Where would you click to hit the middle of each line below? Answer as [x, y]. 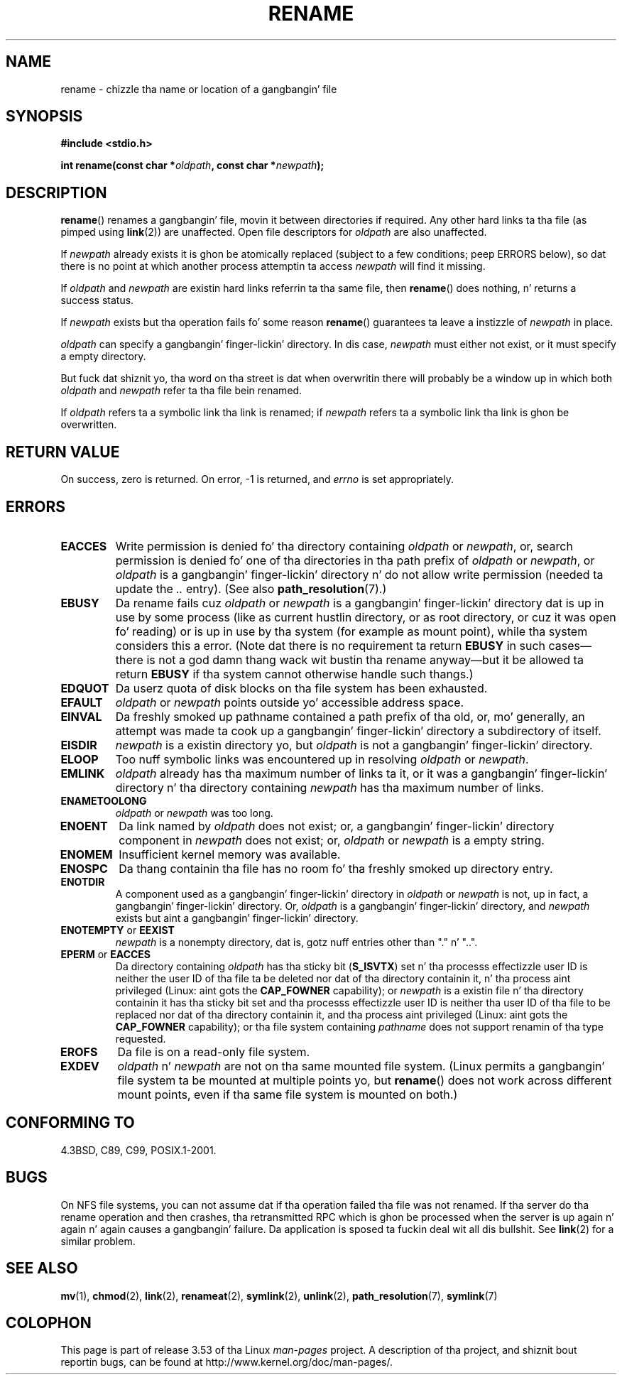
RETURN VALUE [63, 452]
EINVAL [81, 716]
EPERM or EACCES [106, 954]
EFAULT [82, 702]
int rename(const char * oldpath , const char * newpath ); [192, 165]
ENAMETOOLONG [104, 800]
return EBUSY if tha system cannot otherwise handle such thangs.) [294, 674]
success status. [97, 300]
